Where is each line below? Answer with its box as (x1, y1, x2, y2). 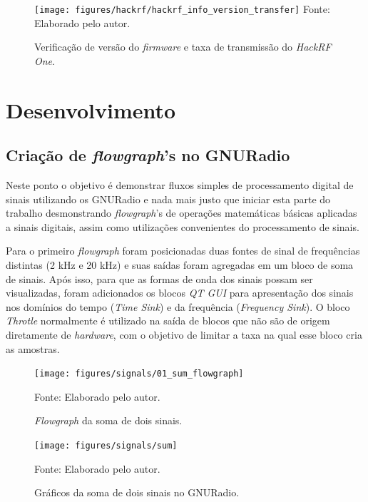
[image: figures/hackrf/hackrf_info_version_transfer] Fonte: (34, 1, 330, 16)
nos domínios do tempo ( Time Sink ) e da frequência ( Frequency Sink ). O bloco (6, 299, 350, 314)
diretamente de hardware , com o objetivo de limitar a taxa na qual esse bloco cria (6, 327, 362, 342)
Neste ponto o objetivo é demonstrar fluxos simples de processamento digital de (6, 178, 354, 193)
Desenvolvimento (6, 95, 176, 124)
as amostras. (6, 341, 60, 356)
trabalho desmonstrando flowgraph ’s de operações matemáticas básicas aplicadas (6, 205, 357, 220)
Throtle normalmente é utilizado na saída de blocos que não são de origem (6, 313, 330, 328)
